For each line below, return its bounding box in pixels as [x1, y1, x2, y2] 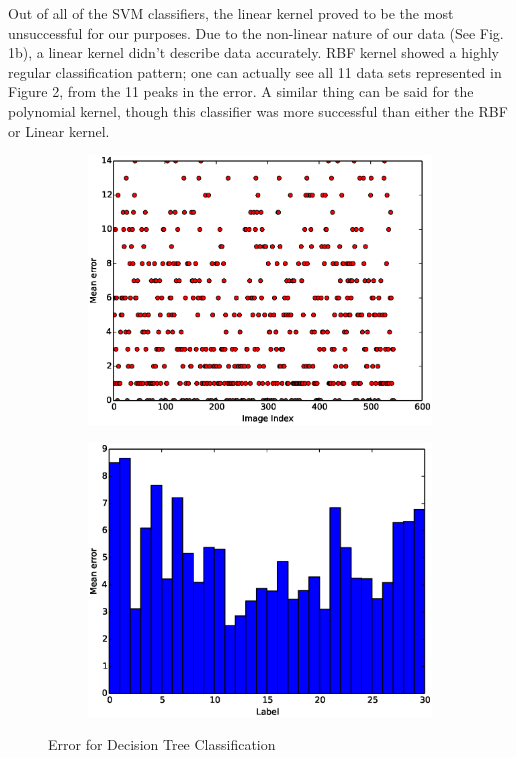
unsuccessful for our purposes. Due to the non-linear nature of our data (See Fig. [8, 22, 504, 43]
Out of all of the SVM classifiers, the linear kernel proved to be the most [8, 3, 454, 23]
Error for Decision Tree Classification [48, 734, 276, 755]
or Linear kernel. [8, 120, 110, 141]
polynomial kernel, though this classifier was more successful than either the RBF [8, 100, 508, 121]
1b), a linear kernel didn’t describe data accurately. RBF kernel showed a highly [8, 42, 499, 63]
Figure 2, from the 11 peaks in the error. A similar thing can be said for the [8, 81, 474, 102]
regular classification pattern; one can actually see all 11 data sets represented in [8, 61, 502, 82]
